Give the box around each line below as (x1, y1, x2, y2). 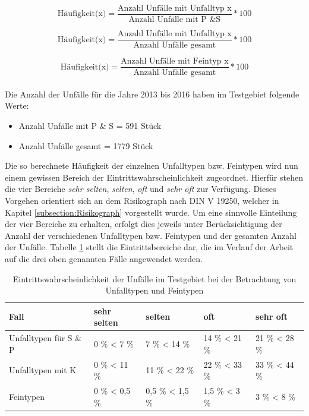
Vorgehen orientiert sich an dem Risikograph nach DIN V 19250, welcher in (5, 194, 279, 206)
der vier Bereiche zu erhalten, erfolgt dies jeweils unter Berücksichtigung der (5, 218, 282, 230)
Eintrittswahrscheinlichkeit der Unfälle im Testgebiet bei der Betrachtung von (12, 272, 297, 285)
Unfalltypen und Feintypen (105, 284, 204, 297)
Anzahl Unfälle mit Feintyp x (121, 57, 229, 66)
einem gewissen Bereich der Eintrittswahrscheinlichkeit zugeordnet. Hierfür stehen (5, 171, 303, 183)
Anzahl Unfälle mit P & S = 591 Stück (18, 119, 162, 131)
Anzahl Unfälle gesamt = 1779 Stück (18, 139, 153, 152)
